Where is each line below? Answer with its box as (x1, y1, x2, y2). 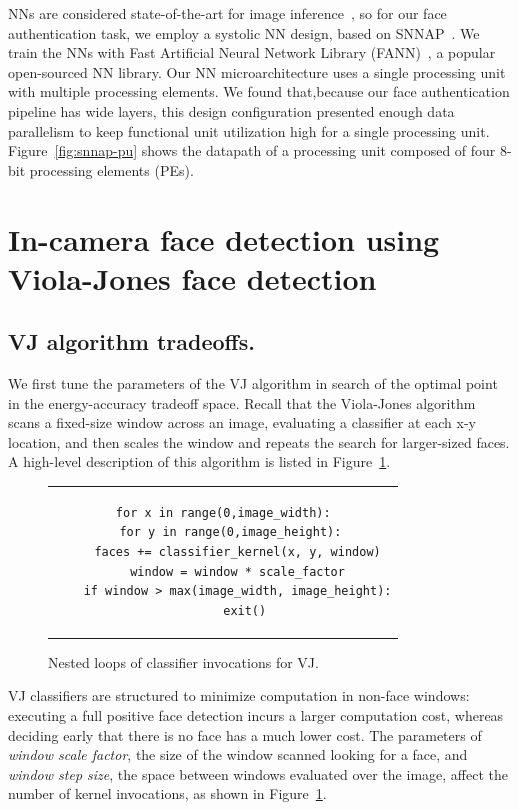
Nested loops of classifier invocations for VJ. (48, 651, 319, 672)
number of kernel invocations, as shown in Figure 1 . (8, 783, 327, 804)
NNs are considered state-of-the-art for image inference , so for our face (8, 3, 447, 23)
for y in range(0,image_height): (119, 525, 342, 540)
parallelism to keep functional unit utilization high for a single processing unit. (8, 120, 490, 141)
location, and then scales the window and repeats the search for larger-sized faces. (8, 431, 510, 452)
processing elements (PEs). (29, 159, 194, 180)
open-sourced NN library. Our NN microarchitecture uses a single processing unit (8, 61, 506, 82)
